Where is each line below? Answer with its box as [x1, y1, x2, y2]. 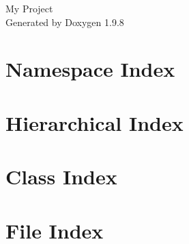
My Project [5, 1, 53, 15]
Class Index [5, 162, 117, 191]
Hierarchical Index [5, 108, 184, 136]
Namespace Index [5, 55, 175, 83]
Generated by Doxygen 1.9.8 [5, 14, 124, 29]
